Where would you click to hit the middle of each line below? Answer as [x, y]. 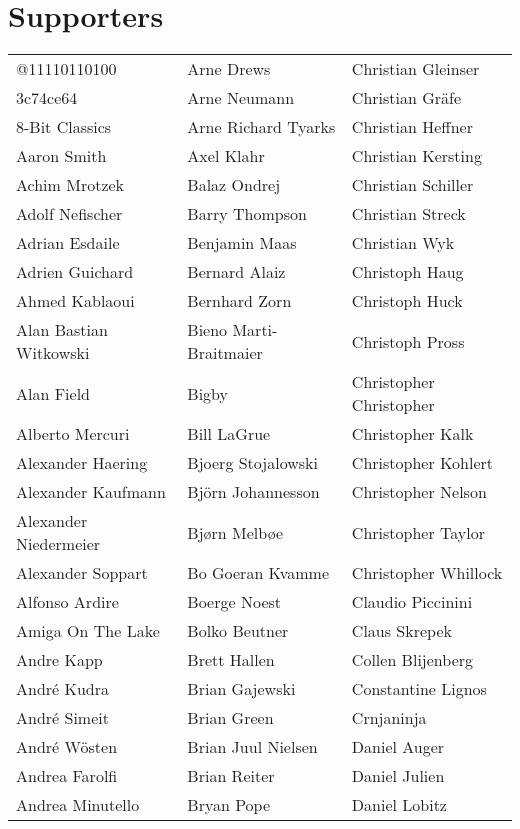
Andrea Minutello [78, 805]
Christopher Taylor [418, 532]
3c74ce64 [47, 98]
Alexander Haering [82, 463]
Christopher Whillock [427, 573]
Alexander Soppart [82, 573]
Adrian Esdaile [68, 243]
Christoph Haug [407, 272]
